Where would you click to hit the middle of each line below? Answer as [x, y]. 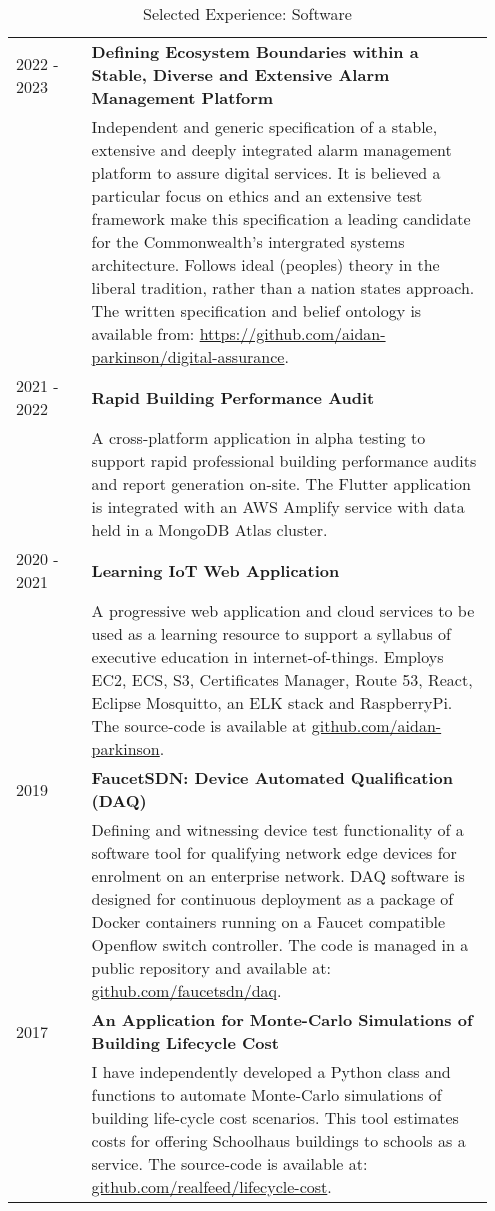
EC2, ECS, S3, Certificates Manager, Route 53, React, [282, 679]
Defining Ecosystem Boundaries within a [255, 51]
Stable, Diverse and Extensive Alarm [240, 74]
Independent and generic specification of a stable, [264, 126]
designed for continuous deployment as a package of [272, 898]
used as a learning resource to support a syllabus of [271, 633]
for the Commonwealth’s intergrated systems [248, 241]
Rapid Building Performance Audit [233, 397]
